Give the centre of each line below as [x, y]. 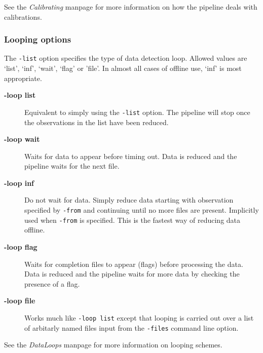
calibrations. [23, 16]
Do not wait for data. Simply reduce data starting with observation [129, 200]
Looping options [38, 39]
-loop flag [21, 246]
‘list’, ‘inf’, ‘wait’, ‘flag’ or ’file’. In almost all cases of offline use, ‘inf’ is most [123, 68]
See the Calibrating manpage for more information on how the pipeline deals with [131, 7]
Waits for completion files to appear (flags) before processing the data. [134, 264]
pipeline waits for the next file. [72, 166]
